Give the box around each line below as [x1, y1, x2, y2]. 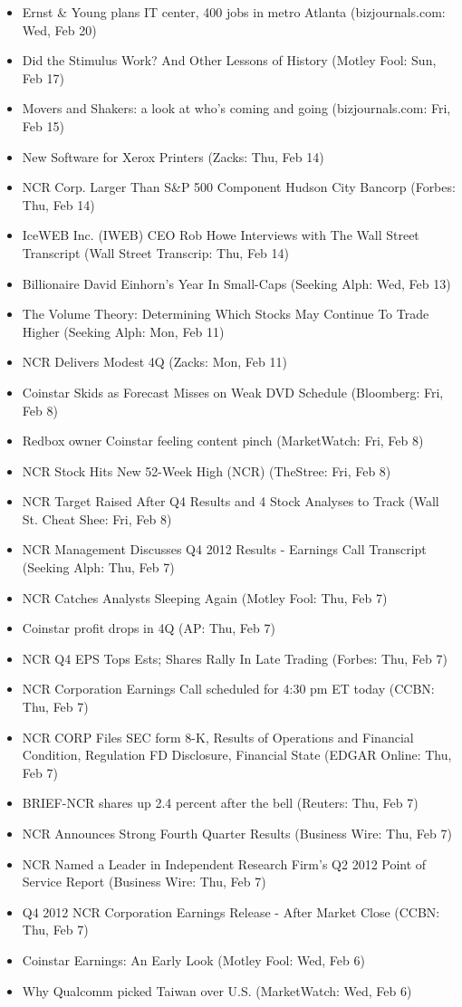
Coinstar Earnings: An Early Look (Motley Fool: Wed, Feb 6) [22, 950, 365, 969]
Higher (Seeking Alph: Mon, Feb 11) [22, 321, 225, 340]
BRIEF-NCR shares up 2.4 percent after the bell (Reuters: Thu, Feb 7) [22, 793, 419, 812]
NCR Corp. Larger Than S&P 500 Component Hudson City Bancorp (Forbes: [22, 177, 456, 197]
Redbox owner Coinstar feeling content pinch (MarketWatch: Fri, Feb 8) [22, 431, 424, 450]
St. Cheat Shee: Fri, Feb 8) [22, 509, 172, 528]
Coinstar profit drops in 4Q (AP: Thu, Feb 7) [22, 619, 275, 638]
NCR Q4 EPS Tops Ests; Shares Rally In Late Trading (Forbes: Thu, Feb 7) [22, 648, 448, 667]
